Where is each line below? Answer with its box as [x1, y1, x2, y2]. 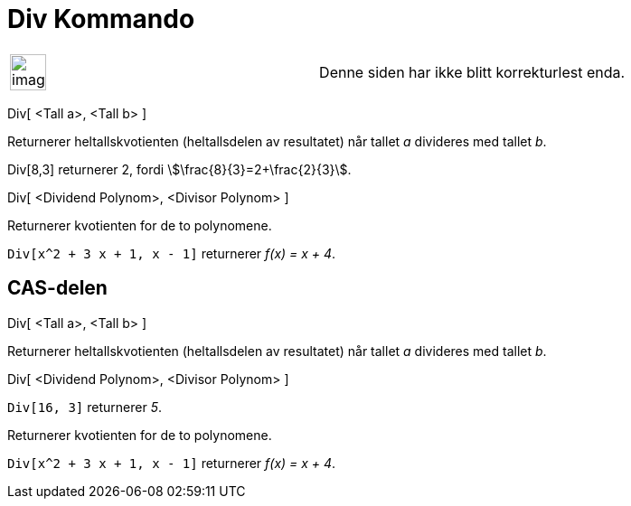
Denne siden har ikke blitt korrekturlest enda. [319, 62, 626, 81]
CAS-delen [7, 276, 108, 300]
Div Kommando [7, 4, 195, 34]
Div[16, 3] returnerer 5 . [7, 398, 162, 415]
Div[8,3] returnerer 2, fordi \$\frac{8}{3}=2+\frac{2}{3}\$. [7, 161, 352, 177]
